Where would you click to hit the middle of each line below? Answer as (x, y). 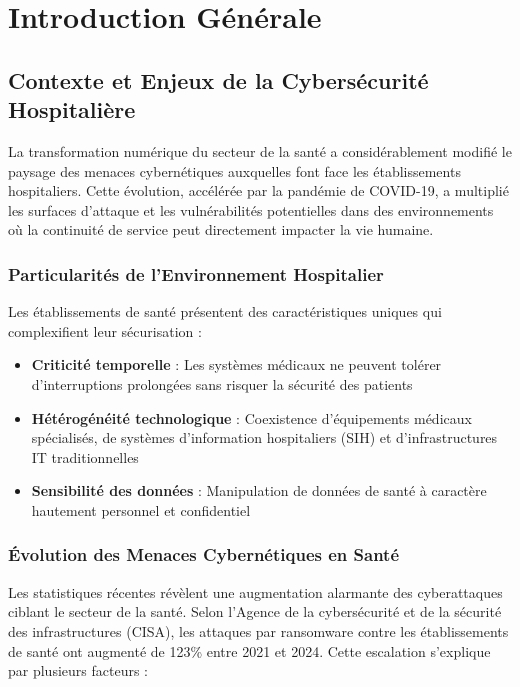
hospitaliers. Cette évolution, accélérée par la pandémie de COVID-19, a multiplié (258, 190)
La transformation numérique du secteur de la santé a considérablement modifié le (260, 150)
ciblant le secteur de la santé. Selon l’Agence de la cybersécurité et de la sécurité (255, 611)
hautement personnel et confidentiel (141, 509)
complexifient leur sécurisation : (105, 330)
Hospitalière (72, 109)
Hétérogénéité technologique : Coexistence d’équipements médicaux (251, 417)
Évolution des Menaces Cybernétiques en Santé (204, 554)
